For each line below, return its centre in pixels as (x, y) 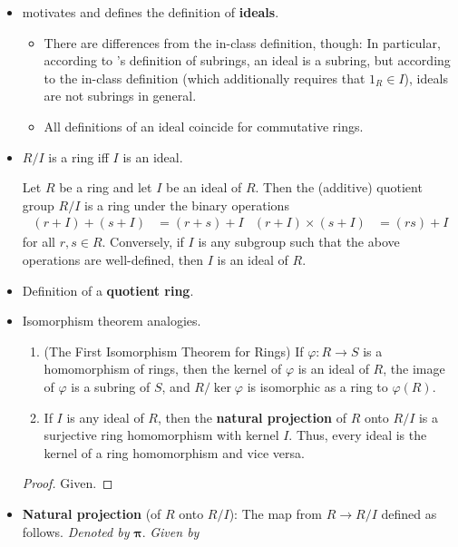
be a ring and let (106, 187)
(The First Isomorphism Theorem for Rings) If (174, 351)
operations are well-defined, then (113, 259)
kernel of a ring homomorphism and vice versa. (174, 452)
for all (39, 242)
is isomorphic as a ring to (317, 386)
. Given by (171, 531)
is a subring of (111, 386)
